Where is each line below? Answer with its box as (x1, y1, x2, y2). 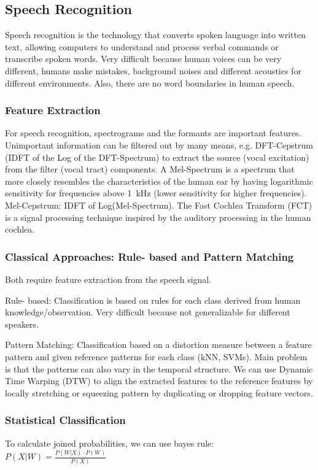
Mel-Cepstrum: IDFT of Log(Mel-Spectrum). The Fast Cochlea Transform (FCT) (5, 198, 312, 211)
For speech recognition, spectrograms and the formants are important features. (5, 126, 301, 139)
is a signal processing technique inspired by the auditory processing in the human (5, 210, 311, 223)
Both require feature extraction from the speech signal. (5, 272, 212, 285)
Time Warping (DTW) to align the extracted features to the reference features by (5, 374, 313, 387)
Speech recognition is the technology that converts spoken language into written (5, 28, 306, 41)
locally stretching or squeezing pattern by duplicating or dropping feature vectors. (5, 386, 313, 399)
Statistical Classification (5, 412, 126, 428)
